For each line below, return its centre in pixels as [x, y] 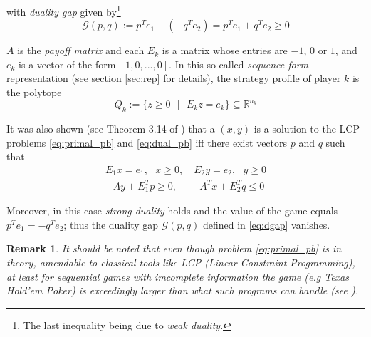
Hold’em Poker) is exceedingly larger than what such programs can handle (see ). [182, 290]
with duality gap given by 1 [64, 10]
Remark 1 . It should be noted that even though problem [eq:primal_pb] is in [174, 248]
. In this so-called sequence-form [239, 64]
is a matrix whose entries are [225, 50]
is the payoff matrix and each [81, 50]
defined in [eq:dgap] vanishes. [266, 224]
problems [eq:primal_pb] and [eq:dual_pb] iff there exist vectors [147, 142]
